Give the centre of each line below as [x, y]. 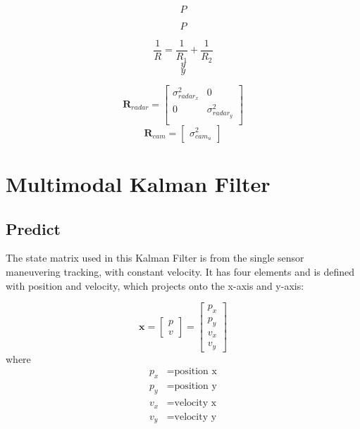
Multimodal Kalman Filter [138, 184]
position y [195, 386]
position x [195, 372]
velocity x [195, 403]
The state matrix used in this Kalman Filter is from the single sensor [155, 258]
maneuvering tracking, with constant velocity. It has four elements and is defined [180, 272]
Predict [33, 228]
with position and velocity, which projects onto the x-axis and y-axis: [155, 285]
